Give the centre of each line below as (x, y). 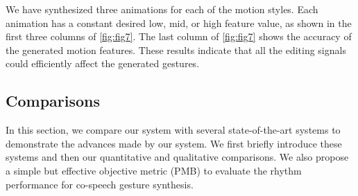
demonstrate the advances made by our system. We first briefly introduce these (174, 143)
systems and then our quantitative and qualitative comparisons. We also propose (177, 157)
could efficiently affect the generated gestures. (103, 63)
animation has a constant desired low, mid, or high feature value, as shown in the (179, 23)
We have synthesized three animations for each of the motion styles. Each (162, 9)
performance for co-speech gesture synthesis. (100, 184)
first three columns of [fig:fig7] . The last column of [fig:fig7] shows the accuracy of (179, 36)
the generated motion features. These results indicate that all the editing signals (176, 50)
